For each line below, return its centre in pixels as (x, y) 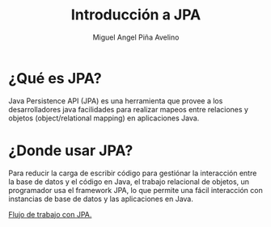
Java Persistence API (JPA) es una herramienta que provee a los (116, 101)
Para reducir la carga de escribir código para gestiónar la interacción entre (133, 173)
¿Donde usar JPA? (71, 150)
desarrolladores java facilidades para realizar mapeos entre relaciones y (129, 109)
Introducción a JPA (136, 15)
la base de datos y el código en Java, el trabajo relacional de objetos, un (129, 181)
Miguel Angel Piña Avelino (136, 37)
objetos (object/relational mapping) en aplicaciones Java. (104, 118)
